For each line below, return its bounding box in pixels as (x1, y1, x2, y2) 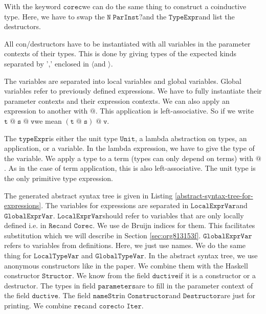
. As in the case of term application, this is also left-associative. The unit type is (4, 163, 256, 173)
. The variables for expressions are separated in (41, 200, 189, 211)
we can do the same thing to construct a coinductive (82, 1, 247, 11)
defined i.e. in (4, 220, 47, 231)
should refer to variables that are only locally (102, 210, 244, 220)
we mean (34, 115, 62, 126)
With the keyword (4, 1, 61, 11)
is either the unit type (49, 132, 118, 143)
